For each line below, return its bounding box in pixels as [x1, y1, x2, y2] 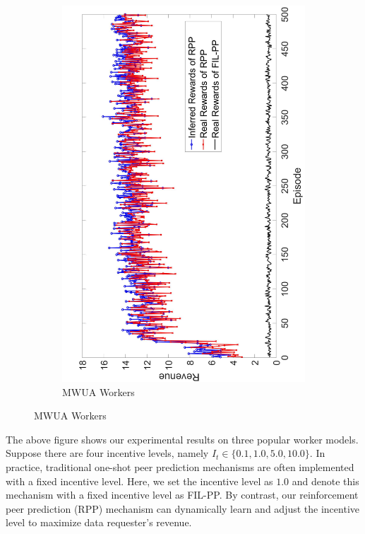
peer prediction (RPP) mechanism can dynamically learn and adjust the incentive [6, 501, 359, 516]
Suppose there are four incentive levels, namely [6, 446, 209, 460]
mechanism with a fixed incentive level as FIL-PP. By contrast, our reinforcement [6, 487, 359, 502]
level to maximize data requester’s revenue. [6, 515, 192, 530]
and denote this [292, 473, 359, 488]
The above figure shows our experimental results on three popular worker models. [6, 431, 359, 446]
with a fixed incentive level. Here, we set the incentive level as [6, 473, 273, 488]
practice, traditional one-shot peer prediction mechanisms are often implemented [6, 460, 354, 475]
